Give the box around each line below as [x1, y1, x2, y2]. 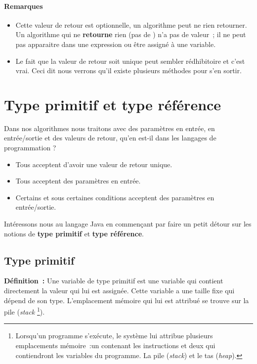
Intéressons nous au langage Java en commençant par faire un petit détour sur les [4, 219, 252, 229]
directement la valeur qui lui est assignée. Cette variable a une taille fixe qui [4, 285, 235, 296]
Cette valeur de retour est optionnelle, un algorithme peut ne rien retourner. [15, 19, 247, 30]
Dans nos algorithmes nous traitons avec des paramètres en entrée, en [4, 123, 215, 133]
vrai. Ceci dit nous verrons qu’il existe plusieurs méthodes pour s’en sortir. [15, 65, 242, 76]
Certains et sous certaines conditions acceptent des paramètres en [15, 192, 214, 202]
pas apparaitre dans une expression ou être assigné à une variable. [15, 39, 216, 49]
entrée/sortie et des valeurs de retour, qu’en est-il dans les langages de [4, 133, 216, 143]
